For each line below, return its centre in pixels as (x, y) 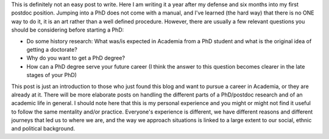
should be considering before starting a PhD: (68, 30)
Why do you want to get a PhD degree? (76, 58)
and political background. (43, 129)
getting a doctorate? (52, 49)
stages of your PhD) (52, 75)
